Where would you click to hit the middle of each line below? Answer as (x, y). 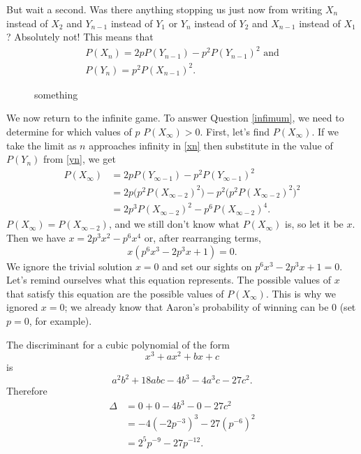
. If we (325, 132)
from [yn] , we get (79, 159)
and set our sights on (207, 266)
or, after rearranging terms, (202, 237)
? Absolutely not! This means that (80, 37)
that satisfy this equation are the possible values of (115, 293)
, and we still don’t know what (174, 224)
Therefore (27, 391)
